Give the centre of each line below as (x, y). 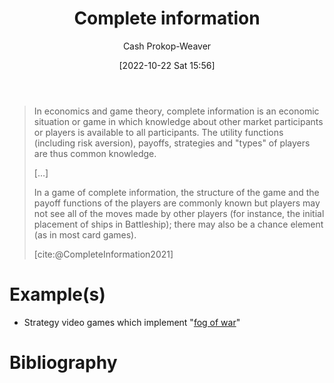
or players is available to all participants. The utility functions (158, 132)
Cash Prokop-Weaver (167, 46)
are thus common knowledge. (95, 153)
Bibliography (63, 363)
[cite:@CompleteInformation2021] (103, 254)
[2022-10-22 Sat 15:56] (167, 65)
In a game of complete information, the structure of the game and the (176, 192)
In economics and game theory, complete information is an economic (176, 111)
